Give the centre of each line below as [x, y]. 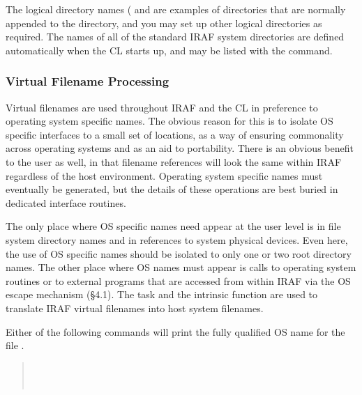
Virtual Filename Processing [88, 81]
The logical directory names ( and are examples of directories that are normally [176, 9]
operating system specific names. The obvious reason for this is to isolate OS [169, 121]
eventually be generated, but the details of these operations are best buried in [172, 189]
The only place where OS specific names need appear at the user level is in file [173, 226]
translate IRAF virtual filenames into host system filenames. [135, 308]
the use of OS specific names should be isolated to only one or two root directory [179, 253]
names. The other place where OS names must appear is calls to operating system [181, 267]
